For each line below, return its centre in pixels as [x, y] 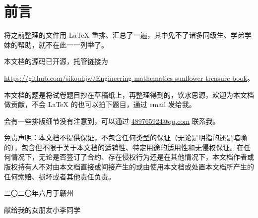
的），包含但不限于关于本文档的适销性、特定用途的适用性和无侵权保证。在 [124, 147]
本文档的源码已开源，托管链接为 [56, 61]
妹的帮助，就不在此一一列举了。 [56, 44]
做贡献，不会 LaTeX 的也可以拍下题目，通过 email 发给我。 [100, 104]
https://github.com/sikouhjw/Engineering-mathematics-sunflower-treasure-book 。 [129, 78]
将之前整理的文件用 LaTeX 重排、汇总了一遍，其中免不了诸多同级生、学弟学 [128, 35]
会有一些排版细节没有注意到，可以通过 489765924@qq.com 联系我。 [112, 121]
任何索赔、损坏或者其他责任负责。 [60, 176]
